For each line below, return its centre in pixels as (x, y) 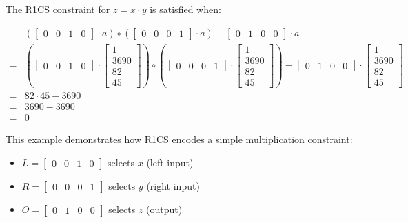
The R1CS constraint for (58, 9)
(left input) (170, 162)
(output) (164, 209)
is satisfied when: (185, 9)
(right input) (173, 185)
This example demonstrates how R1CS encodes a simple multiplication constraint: (179, 138)
